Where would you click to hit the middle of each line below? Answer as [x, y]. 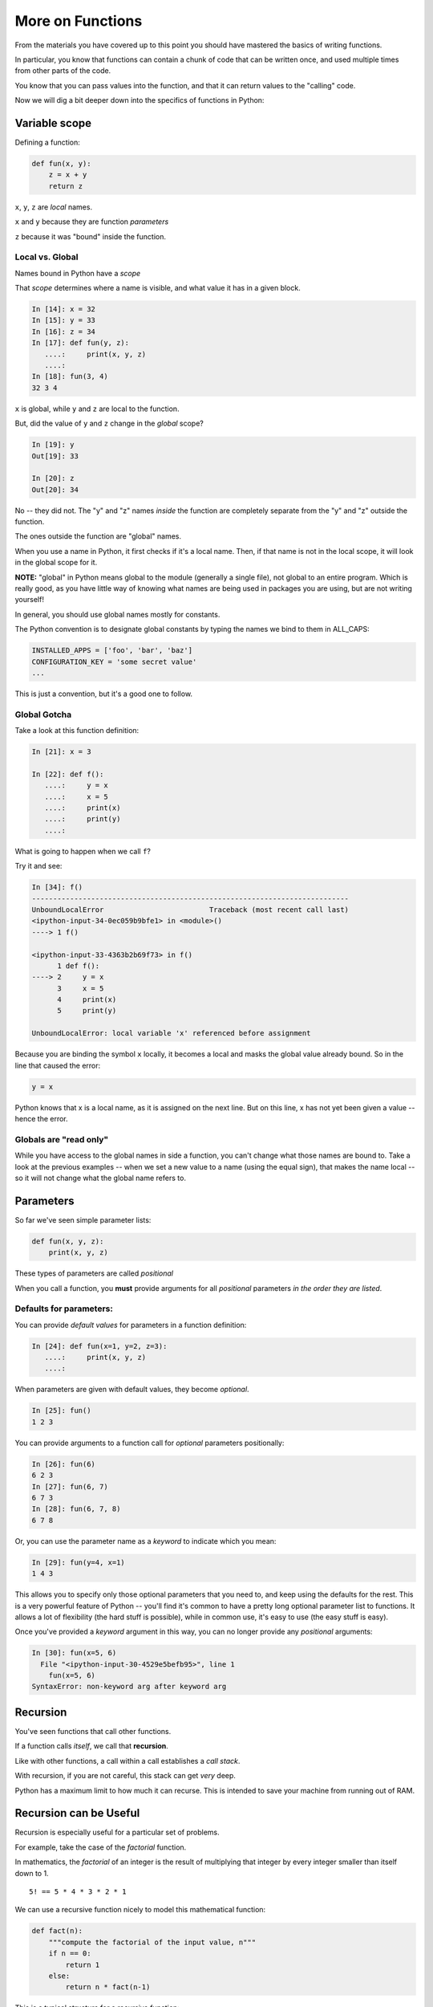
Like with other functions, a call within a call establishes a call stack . [127, 1761]
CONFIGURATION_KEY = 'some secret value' [114, 662]
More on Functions [79, 21]
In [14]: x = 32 [64, 309]
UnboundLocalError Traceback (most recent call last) [190, 910]
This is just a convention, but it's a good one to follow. [103, 694]
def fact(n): [57, 1931]
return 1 [83, 1964]
